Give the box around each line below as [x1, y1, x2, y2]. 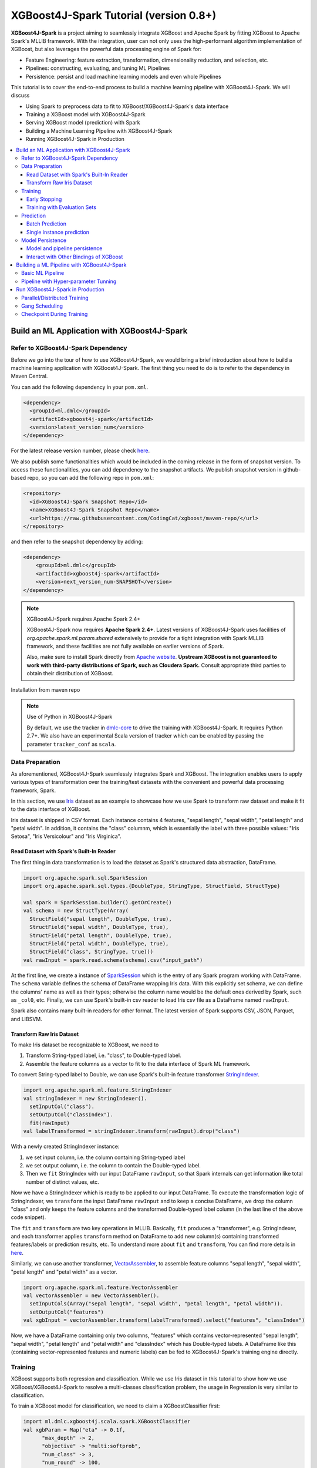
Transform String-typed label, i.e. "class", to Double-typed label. [25, 1052, 181, 1059]
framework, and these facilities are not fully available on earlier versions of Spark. [26, 643, 224, 650]
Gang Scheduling [21, 302, 63, 309]
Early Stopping [26, 196, 62, 203]
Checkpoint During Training [21, 311, 88, 318]
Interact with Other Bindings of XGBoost [26, 253, 123, 260]
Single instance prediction [26, 228, 90, 235]
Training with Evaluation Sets [26, 204, 97, 211]
